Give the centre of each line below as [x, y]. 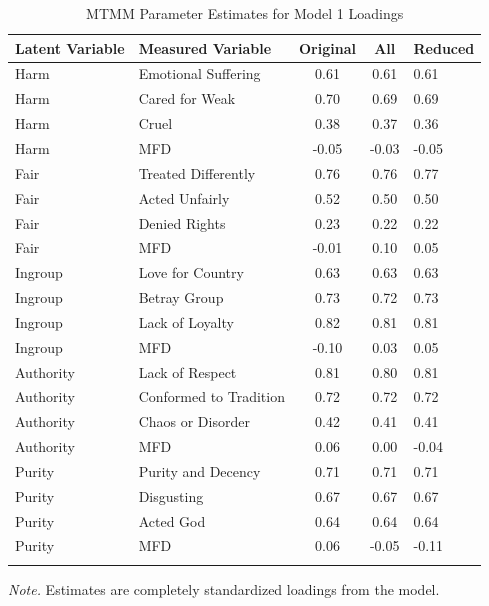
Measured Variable [205, 47]
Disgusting [171, 495]
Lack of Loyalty [186, 321]
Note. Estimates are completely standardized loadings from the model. [224, 588]
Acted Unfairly [184, 197]
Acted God [172, 520]
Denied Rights [182, 222]
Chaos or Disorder [194, 421]
